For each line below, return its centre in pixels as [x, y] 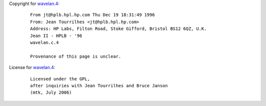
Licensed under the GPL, [60, 79]
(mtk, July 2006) [51, 93]
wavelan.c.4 [45, 42]
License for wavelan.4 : [32, 68]
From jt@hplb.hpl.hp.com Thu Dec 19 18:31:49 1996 [93, 15]
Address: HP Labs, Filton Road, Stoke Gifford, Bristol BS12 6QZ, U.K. [118, 29]
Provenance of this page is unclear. [76, 56]
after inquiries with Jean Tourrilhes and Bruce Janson [99, 86]
